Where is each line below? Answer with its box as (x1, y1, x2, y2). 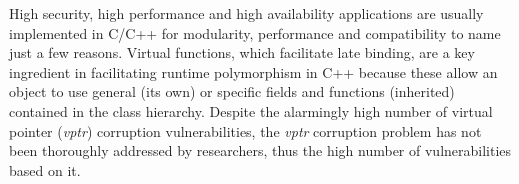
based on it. (9, 159, 81, 180)
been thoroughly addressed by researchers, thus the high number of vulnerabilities (9, 140, 512, 161)
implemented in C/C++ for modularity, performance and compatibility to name (9, 22, 501, 43)
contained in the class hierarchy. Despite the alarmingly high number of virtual (9, 100, 493, 121)
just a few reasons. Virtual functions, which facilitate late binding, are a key (9, 42, 475, 63)
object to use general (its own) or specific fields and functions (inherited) (9, 81, 455, 102)
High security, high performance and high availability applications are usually (9, 3, 484, 23)
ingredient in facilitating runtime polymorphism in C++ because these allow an (9, 61, 498, 82)
